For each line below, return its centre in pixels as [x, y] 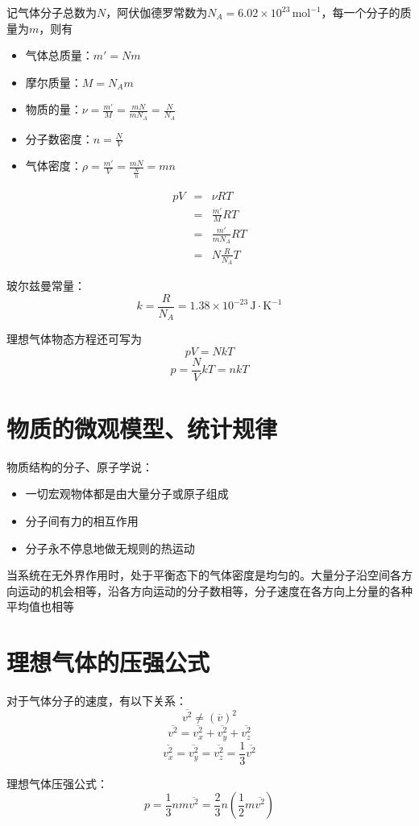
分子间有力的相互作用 [82, 521]
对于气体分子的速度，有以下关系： [97, 701]
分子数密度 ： [59, 138]
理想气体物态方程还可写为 [74, 339]
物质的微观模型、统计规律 [142, 428]
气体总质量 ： [59, 55]
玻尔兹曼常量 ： [46, 285]
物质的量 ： [54, 109]
